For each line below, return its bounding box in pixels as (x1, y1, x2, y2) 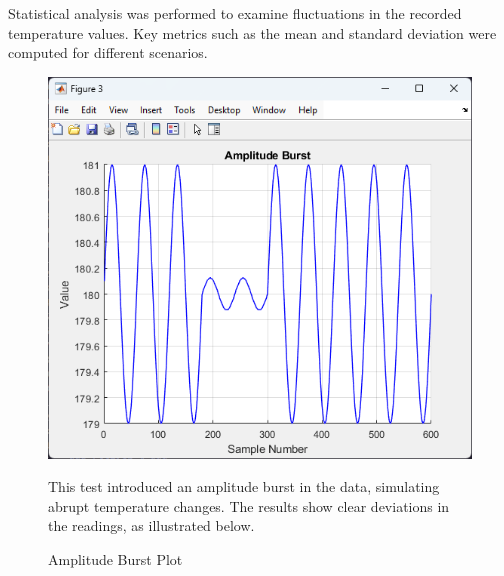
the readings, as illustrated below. (48, 515, 255, 536)
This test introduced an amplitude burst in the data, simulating (48, 476, 440, 497)
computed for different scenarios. (8, 42, 208, 63)
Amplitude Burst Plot (48, 548, 183, 569)
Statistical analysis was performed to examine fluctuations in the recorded (8, 3, 462, 23)
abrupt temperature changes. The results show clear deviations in (48, 495, 450, 516)
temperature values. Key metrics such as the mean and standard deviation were (8, 22, 497, 43)
